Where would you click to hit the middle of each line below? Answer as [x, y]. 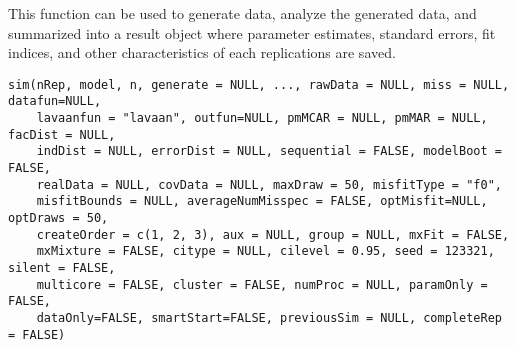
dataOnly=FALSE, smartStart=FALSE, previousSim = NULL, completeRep [269, 317]
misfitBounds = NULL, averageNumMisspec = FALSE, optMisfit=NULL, [262, 201]
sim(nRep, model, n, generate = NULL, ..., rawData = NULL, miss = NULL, [259, 84]
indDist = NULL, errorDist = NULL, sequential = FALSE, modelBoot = [269, 151]
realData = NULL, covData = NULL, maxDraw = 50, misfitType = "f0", [269, 184]
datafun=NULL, [55, 101]
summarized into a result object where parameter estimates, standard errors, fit [252, 32]
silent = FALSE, [62, 268]
